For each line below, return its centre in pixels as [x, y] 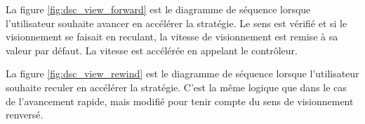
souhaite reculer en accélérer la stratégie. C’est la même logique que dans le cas [176, 87]
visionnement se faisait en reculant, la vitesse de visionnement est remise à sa [172, 37]
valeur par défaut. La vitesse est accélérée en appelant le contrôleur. [152, 50]
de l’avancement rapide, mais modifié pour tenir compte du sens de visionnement [180, 101]
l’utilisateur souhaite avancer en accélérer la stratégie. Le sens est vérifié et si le [177, 23]
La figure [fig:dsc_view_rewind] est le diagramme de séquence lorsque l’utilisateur [182, 73]
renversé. [25, 115]
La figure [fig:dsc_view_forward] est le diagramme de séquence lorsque [158, 9]
